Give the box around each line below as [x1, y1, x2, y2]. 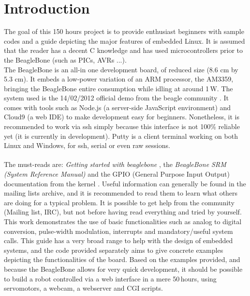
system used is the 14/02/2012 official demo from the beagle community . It [4, 93, 229, 103]
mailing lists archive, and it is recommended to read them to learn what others [4, 188, 238, 198]
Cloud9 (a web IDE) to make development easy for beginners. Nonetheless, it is [4, 112, 239, 122]
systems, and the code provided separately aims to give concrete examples [4, 245, 223, 255]
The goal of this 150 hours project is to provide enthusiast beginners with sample [4, 26, 244, 36]
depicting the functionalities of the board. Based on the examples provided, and [4, 254, 240, 264]
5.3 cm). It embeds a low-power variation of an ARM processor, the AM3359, [4, 74, 234, 84]
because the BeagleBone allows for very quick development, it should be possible [4, 263, 243, 274]
